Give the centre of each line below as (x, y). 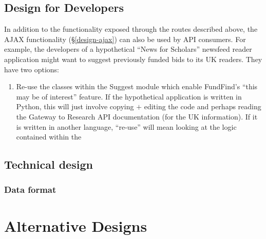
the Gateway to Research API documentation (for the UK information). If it (137, 116)
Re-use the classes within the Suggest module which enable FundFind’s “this (137, 86)
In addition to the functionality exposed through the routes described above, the (131, 29)
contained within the (49, 137)
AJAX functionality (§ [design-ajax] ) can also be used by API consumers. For (125, 39)
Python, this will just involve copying (75, 106)
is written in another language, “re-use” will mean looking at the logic (126, 126)
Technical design (49, 164)
